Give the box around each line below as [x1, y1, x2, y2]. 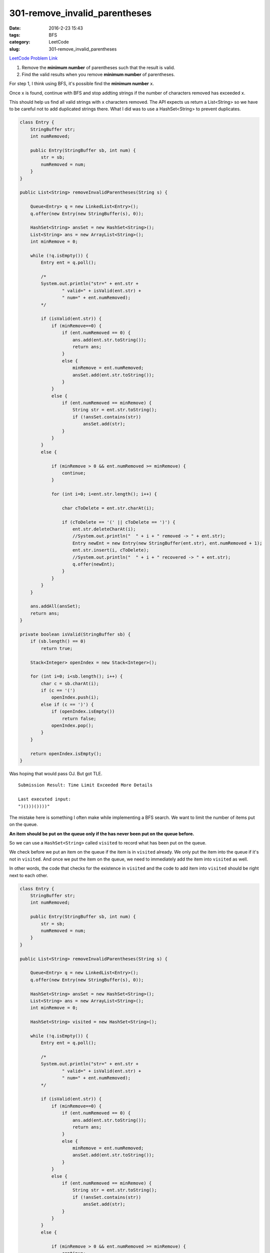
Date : [9, 25, 21, 31]
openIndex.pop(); [51, 723, 94, 729]
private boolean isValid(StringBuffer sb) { [19, 632, 131, 637]
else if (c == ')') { [40, 702, 94, 707]
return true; [40, 646, 73, 651]
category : [9, 39, 30, 45]
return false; [61, 716, 97, 721]
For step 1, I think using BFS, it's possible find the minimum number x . [9, 81, 154, 87]
